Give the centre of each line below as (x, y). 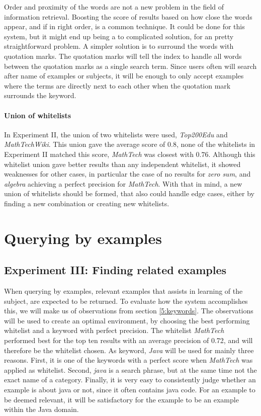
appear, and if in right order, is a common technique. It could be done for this (124, 26)
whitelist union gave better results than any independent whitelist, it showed (122, 164)
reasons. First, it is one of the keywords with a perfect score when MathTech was (128, 360)
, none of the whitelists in (216, 144)
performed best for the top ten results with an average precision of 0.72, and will (128, 340)
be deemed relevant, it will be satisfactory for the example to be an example (121, 399)
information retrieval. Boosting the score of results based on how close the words (128, 16)
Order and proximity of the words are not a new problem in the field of (114, 7)
